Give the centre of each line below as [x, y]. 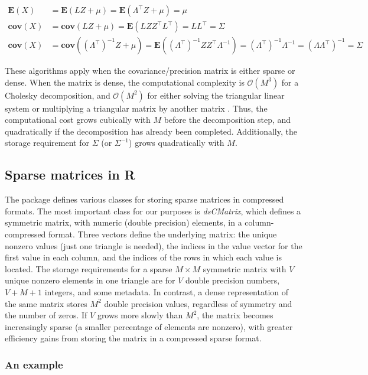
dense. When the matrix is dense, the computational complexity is [125, 82]
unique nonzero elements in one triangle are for [90, 280]
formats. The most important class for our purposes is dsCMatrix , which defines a [153, 211]
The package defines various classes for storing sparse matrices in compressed [144, 199]
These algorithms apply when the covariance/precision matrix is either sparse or [150, 71]
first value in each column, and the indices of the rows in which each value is [143, 257]
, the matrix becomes [235, 315]
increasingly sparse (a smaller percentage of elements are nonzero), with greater [149, 326]
